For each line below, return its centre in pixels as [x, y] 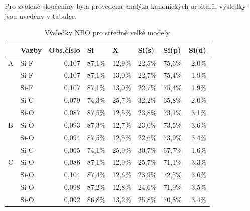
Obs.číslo [65, 50]
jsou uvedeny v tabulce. [41, 16]
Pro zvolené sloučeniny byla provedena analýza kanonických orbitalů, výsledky [125, 6]
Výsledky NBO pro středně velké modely [107, 33]
